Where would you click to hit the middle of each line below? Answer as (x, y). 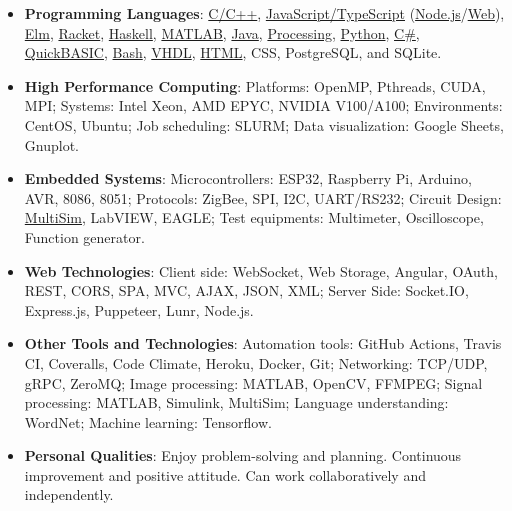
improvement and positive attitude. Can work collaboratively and (225, 474)
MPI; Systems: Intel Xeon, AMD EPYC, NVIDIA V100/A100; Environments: (263, 105)
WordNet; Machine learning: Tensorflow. (148, 421)
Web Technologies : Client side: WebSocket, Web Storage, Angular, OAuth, (261, 270)
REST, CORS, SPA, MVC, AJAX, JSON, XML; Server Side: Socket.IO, (246, 290)
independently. (69, 494)
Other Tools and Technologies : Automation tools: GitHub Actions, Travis (263, 343)
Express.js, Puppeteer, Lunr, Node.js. (139, 309)
